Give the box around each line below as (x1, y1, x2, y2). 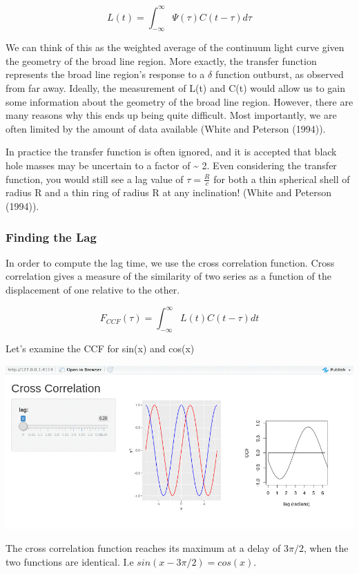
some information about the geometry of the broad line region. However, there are (6, 94, 353, 108)
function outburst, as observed (215, 67, 344, 82)
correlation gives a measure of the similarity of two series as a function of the (6, 269, 331, 283)
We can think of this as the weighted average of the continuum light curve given (6, 40, 345, 55)
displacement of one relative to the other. (6, 283, 180, 297)
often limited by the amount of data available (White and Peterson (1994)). (6, 121, 326, 135)
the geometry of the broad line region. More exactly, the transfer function (6, 53, 317, 68)
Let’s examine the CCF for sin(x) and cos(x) (6, 341, 195, 355)
